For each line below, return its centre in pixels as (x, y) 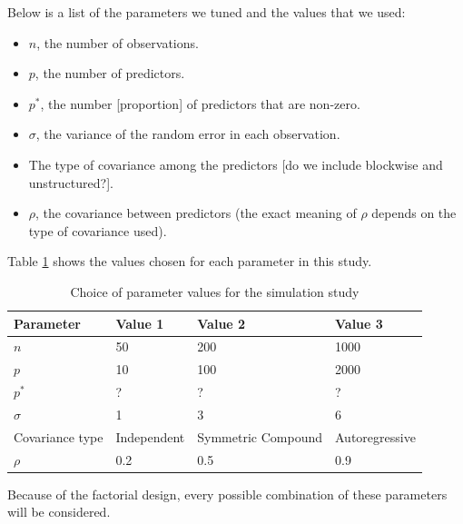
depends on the (414, 213)
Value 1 (140, 323)
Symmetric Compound (260, 436)
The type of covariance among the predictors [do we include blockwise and (236, 164)
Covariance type (59, 436)
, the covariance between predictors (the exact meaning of (196, 213)
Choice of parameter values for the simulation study (215, 291)
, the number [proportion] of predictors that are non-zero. (200, 103)
